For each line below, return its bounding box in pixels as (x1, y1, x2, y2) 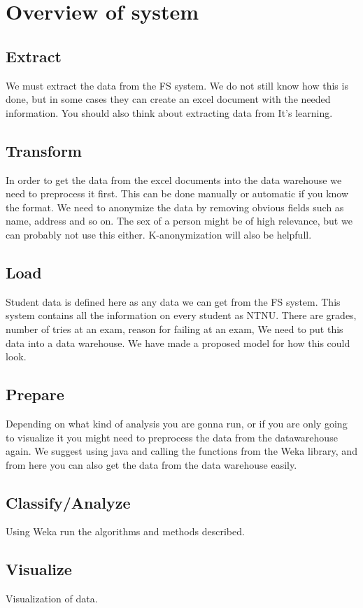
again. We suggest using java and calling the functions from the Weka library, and (6, 444, 357, 458)
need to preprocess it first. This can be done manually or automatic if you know (6, 186, 349, 201)
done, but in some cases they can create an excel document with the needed (6, 92, 331, 106)
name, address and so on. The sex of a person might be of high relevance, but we (6, 213, 353, 228)
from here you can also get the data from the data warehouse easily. (6, 457, 297, 472)
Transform (6, 139, 82, 161)
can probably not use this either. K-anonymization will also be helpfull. (6, 227, 312, 241)
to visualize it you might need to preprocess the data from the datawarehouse (6, 430, 338, 444)
